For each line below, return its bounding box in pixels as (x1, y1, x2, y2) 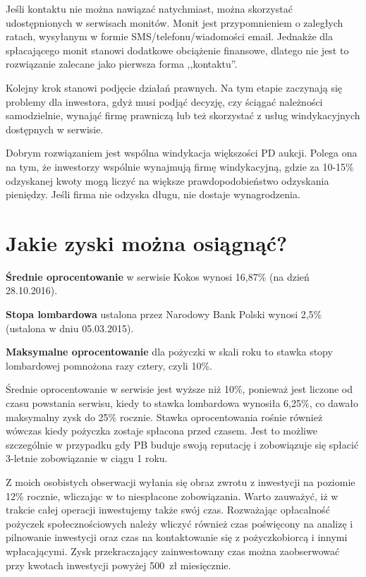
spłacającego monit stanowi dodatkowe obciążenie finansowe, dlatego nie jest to (6, 42, 349, 57)
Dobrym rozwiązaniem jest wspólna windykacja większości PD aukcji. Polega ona (6, 145, 358, 160)
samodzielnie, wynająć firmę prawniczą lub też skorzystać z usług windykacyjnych (6, 108, 360, 123)
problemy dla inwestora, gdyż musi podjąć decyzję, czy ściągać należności (6, 94, 323, 109)
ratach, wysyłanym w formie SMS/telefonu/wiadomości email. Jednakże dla (6, 29, 334, 44)
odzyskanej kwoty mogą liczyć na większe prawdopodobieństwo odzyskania (6, 173, 329, 188)
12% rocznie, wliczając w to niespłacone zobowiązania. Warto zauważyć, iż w (6, 488, 338, 503)
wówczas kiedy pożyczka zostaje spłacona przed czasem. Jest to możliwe (6, 423, 317, 438)
